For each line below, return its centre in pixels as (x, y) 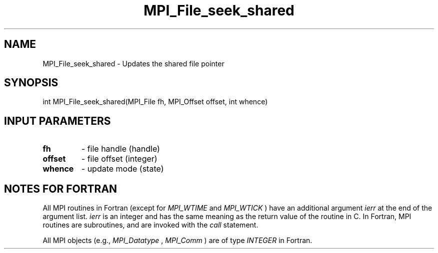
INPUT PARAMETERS (57, 121)
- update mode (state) (122, 169)
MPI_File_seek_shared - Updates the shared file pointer (133, 63)
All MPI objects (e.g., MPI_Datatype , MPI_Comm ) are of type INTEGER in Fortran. (177, 241)
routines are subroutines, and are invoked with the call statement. (150, 225)
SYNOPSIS (31, 83)
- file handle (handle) (120, 149)
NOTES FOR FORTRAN (61, 189)
